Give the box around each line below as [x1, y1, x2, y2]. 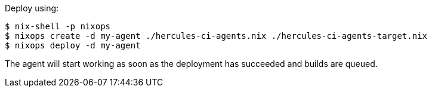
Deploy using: [5, 3, 59, 13]
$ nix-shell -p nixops [5, 22, 111, 31]
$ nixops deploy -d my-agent [5, 41, 141, 50]
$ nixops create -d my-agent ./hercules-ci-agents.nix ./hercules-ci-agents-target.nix [5, 31, 428, 41]
